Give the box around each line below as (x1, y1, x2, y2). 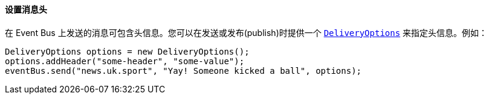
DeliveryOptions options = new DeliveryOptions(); (5, 46, 250, 56)
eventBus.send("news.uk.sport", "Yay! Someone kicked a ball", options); (5, 65, 362, 76)
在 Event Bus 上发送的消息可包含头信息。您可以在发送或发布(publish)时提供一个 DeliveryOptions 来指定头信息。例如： (5, 27, 488, 38)
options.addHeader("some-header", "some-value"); (5, 56, 245, 66)
